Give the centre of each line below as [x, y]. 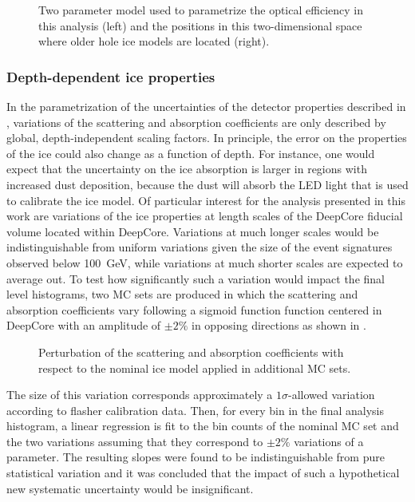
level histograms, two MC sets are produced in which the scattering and [182, 294]
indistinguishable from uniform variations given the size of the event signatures [200, 247]
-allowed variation [332, 395]
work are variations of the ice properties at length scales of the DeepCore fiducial [205, 216]
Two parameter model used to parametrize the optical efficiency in [201, 10]
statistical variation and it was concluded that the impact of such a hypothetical [203, 473]
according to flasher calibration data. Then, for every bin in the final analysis [195, 410]
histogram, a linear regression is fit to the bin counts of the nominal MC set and [203, 426]
